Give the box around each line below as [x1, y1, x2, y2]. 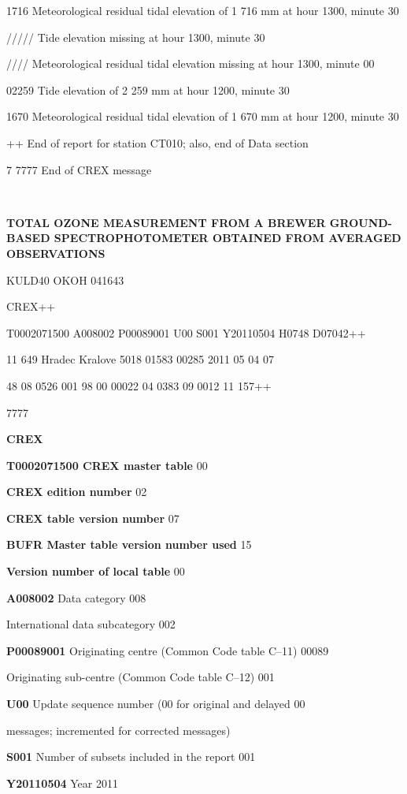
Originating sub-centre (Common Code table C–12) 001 [6, 669, 275, 685]
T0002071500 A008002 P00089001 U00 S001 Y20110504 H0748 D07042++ [6, 324, 366, 341]
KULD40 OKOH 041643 [6, 271, 124, 288]
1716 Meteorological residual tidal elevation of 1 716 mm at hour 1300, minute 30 [6, 2, 399, 18]
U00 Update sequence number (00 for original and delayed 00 [6, 695, 305, 712]
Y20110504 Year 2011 [6, 774, 118, 791]
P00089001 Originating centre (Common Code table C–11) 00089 [6, 642, 329, 658]
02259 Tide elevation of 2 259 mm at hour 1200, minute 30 [6, 81, 290, 98]
